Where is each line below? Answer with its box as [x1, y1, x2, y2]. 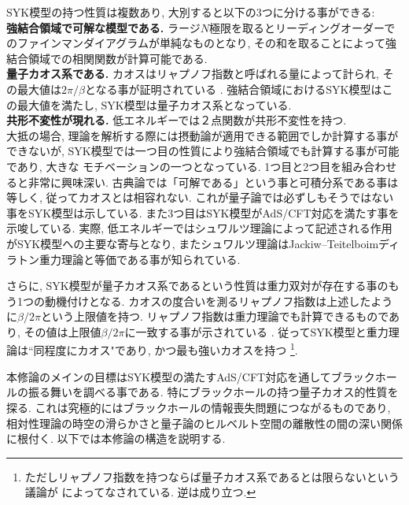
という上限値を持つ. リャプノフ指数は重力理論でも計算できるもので [40, 308, 389, 325]
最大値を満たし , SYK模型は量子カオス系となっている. [17, 96, 292, 113]
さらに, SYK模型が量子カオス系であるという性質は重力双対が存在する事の [6, 277, 389, 294]
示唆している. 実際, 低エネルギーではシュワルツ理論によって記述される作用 [6, 220, 392, 236]
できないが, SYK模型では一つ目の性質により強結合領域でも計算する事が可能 [6, 143, 400, 159]
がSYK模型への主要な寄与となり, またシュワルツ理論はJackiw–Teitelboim [6, 235, 379, 251]
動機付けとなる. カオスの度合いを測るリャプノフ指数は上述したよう [44, 292, 393, 309]
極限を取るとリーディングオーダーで [208, 19, 396, 35]
